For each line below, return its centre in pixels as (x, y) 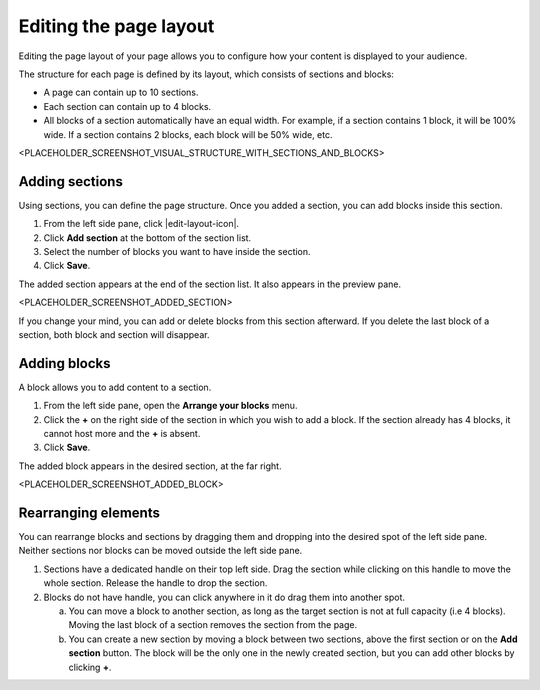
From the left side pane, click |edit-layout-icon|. (141, 224)
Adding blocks (64, 363)
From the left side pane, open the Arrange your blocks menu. (170, 406)
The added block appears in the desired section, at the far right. (150, 466)
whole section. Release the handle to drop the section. (155, 583)
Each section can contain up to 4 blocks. (127, 106)
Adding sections (71, 181)
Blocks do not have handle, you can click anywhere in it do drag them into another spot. (224, 597)
